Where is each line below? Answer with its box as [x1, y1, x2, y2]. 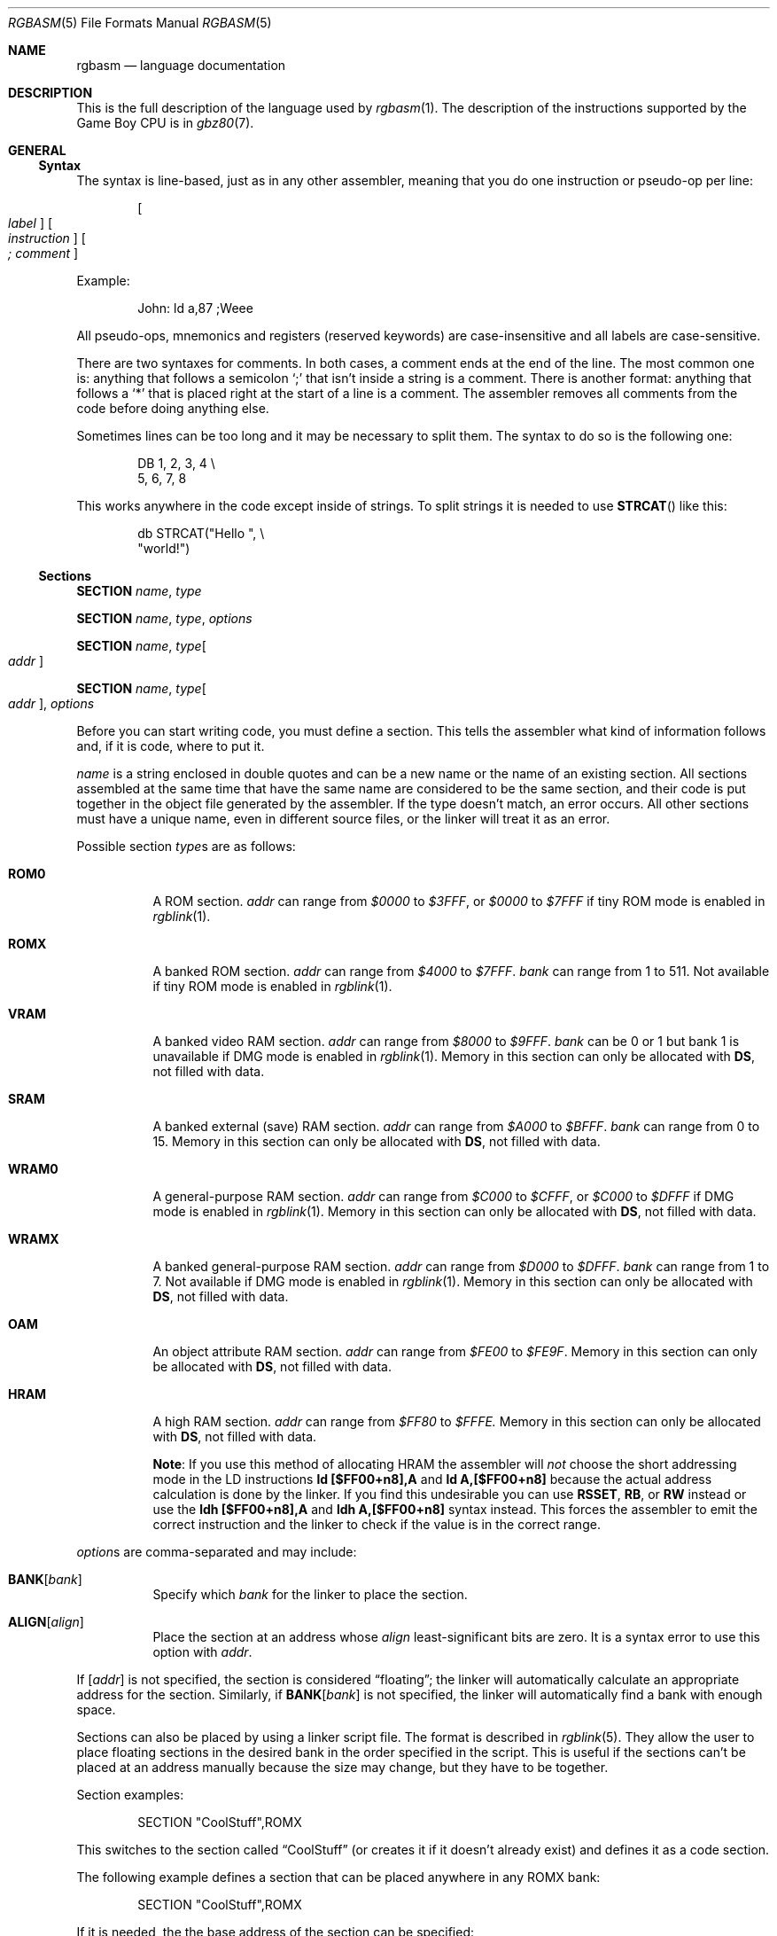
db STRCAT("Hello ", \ [137, 526, 265, 541]
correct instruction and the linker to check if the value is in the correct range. [152, 1517, 601, 1532]
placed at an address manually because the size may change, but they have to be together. [76, 1760, 609, 1775]
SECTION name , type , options [76, 611, 253, 626]
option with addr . [152, 1644, 253, 1659]
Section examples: [76, 1787, 184, 1802]
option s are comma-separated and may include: [76, 1544, 357, 1559]
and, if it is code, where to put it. [76, 738, 265, 753]
